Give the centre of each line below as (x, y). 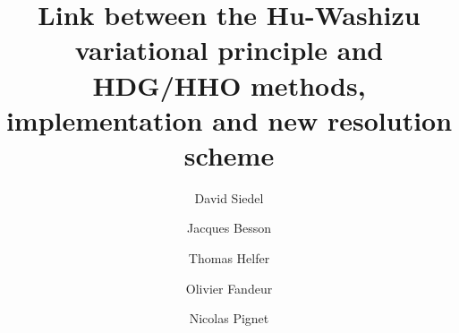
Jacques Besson (229, 228)
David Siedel (229, 197)
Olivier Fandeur (229, 288)
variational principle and (229, 50)
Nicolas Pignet (229, 318)
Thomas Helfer (229, 258)
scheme (229, 154)
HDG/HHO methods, (229, 85)
